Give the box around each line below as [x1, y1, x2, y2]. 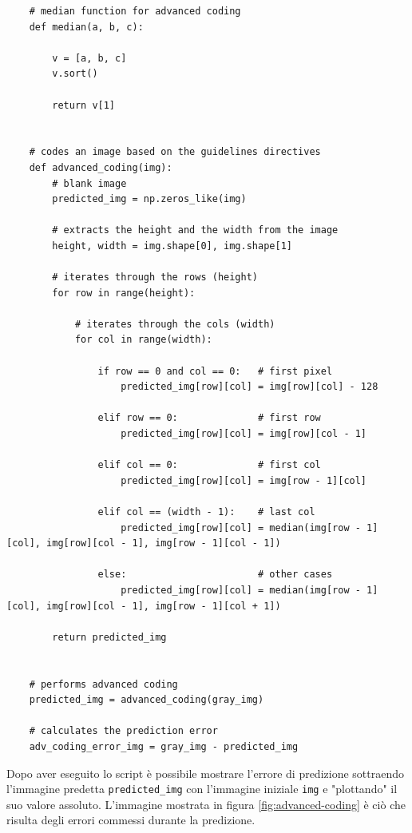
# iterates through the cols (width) [74, 318, 275, 330]
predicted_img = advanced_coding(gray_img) [29, 694, 264, 706]
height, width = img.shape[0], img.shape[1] [52, 240, 292, 252]
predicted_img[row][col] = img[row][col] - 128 [121, 381, 378, 393]
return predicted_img [52, 631, 167, 643]
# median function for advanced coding [29, 6, 241, 17]
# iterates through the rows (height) [52, 272, 258, 284]
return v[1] [52, 99, 116, 111]
